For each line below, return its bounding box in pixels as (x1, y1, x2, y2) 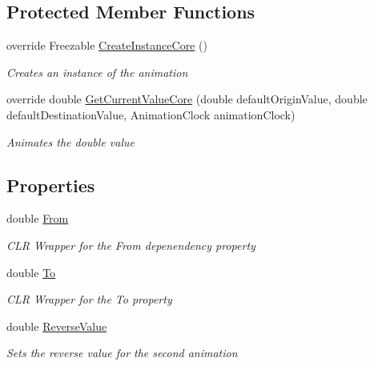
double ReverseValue (6, 317, 107, 334)
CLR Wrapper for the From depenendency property (6, 236, 255, 253)
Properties (6, 172, 95, 197)
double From (6, 210, 69, 227)
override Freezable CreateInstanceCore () (6, 37, 207, 54)
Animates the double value (6, 133, 135, 150)
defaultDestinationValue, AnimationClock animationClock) (6, 106, 296, 123)
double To (6, 263, 56, 280)
